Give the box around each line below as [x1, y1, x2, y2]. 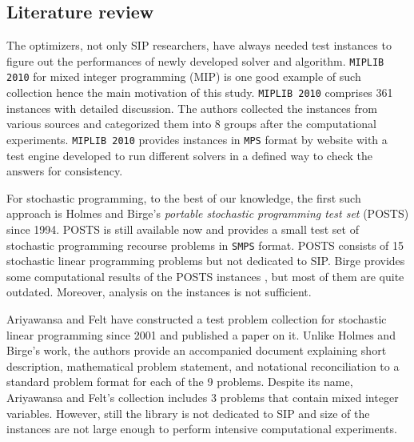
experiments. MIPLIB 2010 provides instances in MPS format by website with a [6, 131, 388, 147]
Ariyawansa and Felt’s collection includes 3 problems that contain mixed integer [6, 388, 399, 405]
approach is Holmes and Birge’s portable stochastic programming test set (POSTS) [6, 205, 409, 222]
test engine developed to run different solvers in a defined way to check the [6, 147, 373, 163]
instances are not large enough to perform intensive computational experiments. [6, 420, 397, 437]
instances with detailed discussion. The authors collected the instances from [6, 99, 377, 116]
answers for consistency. [6, 163, 123, 179]
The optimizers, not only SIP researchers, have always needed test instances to [6, 37, 392, 54]
